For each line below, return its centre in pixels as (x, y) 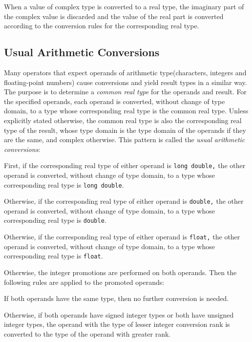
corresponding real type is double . (55, 220)
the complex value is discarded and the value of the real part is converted (114, 16)
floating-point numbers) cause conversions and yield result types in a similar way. (126, 82)
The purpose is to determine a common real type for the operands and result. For (125, 92)
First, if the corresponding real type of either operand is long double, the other (125, 165)
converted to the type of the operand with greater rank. (87, 334)
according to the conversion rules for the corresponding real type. (102, 26)
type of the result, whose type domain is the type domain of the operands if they (125, 130)
